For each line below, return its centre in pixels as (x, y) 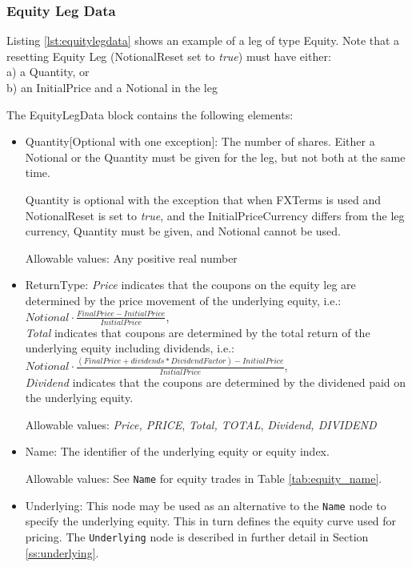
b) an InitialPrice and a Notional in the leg (112, 87)
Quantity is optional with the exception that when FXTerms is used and (203, 199)
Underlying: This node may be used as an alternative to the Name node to (206, 505)
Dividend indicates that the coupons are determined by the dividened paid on (216, 382)
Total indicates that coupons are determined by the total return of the (198, 332)
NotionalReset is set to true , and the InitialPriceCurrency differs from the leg (215, 215)
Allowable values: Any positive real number (131, 257)
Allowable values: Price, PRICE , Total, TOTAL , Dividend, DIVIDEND (201, 424)
